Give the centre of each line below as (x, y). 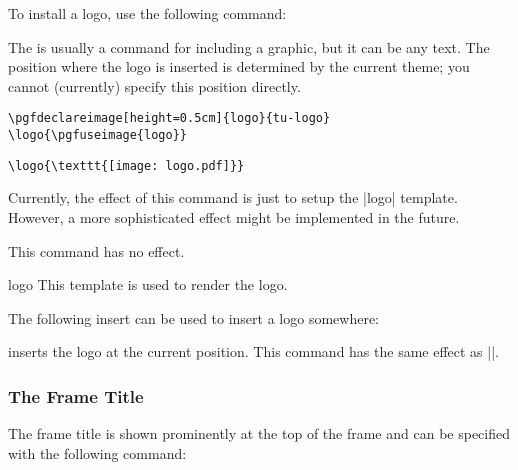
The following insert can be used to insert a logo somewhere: (193, 317)
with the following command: (97, 452)
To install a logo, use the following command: (147, 13)
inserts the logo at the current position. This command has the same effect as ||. (253, 351)
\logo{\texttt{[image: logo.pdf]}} (126, 165)
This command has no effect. (96, 250)
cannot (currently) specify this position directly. (154, 85)
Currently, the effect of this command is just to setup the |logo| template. (233, 197)
